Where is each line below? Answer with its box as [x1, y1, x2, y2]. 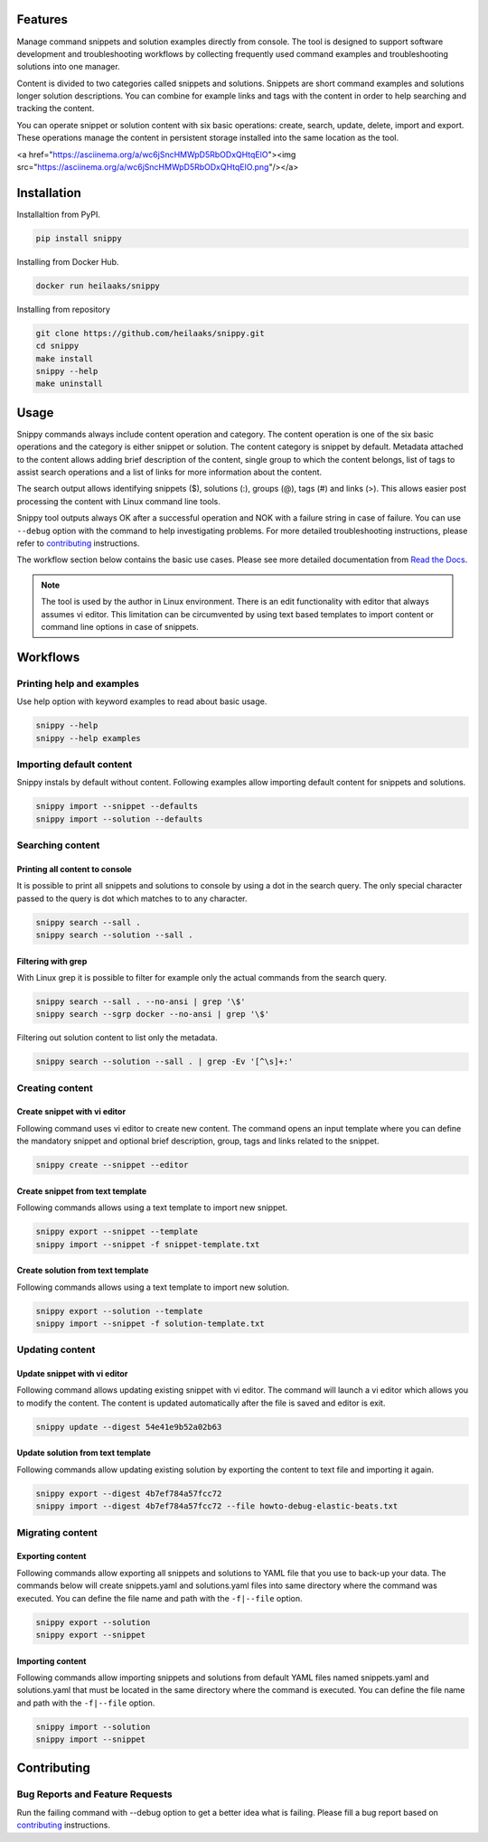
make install [35, 353, 94, 363]
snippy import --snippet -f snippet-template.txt [35, 1239, 260, 1249]
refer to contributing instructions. [16, 538, 140, 549]
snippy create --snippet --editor [35, 1160, 189, 1170]
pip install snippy [35, 233, 122, 243]
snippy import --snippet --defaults [35, 801, 199, 812]
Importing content [16, 1655, 87, 1667]
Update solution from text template [16, 1447, 151, 1459]
